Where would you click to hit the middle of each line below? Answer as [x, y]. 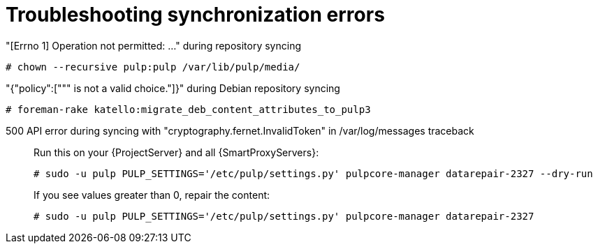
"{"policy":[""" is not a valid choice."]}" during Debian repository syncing [173, 88]
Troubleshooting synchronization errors [195, 15]
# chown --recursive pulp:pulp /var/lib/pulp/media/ [153, 67]
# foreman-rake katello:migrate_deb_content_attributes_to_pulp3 [188, 109]
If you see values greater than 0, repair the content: [152, 195]
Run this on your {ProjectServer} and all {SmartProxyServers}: [176, 152]
